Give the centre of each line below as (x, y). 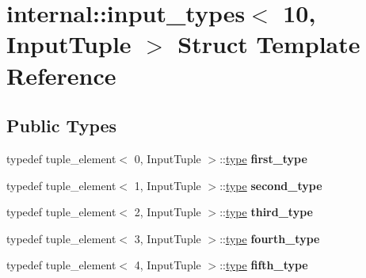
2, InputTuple (168, 212)
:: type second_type (271, 185)
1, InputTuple (168, 185)
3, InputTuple (168, 238)
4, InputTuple (168, 265)
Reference (61, 75)
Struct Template (269, 44)
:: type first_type (263, 158)
